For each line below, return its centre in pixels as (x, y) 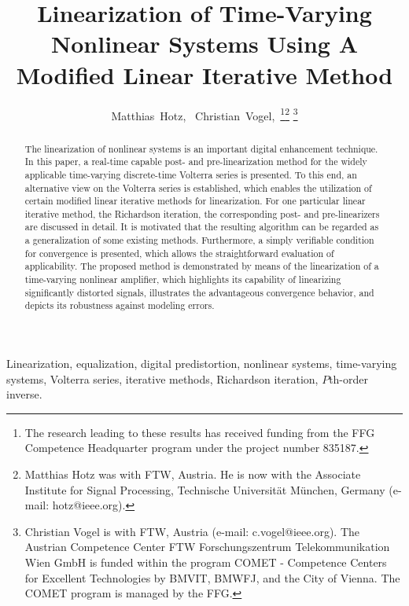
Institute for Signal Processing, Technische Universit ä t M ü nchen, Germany (205, 489)
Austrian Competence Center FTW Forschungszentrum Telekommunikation (207, 547)
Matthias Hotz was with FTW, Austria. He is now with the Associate (193, 474)
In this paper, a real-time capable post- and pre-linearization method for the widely (196, 162)
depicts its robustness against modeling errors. (120, 305)
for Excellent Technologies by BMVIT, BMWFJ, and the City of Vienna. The (212, 577)
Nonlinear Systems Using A (204, 44)
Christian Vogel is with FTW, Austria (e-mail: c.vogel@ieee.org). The (192, 531)
